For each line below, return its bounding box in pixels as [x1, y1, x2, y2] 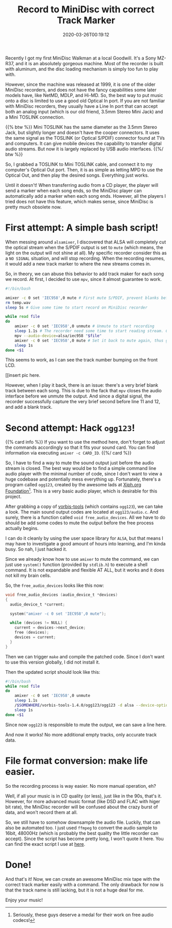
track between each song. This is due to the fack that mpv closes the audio [5, 388, 162, 394]
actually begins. [5, 525, 39, 531]
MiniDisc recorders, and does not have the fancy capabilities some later [5, 86, 157, 93]
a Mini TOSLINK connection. [5, 114, 65, 120]
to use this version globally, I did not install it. [5, 659, 100, 665]
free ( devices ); [14, 630, 50, 635]
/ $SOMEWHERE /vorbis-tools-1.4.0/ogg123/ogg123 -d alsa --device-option [14, 703, 170, 708]
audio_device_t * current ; [10, 602, 66, 607]
